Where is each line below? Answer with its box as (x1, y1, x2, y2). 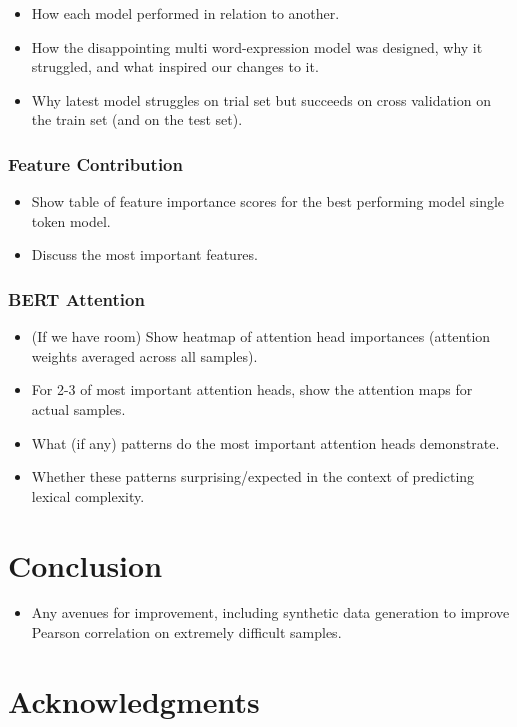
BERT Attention (8, 286, 145, 311)
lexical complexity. (31, 485, 145, 506)
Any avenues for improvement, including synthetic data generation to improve (31, 602, 510, 623)
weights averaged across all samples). (31, 345, 258, 366)
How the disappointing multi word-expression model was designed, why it (31, 36, 483, 57)
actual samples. (31, 398, 126, 419)
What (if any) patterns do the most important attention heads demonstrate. (31, 432, 500, 453)
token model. (31, 210, 111, 231)
